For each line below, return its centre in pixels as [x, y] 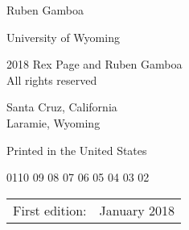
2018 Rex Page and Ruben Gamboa [94, 64]
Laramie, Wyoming [53, 122]
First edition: [50, 210]
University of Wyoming [63, 37]
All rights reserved [52, 79]
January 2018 [137, 210]
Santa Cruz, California [62, 107]
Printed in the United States [77, 150]
